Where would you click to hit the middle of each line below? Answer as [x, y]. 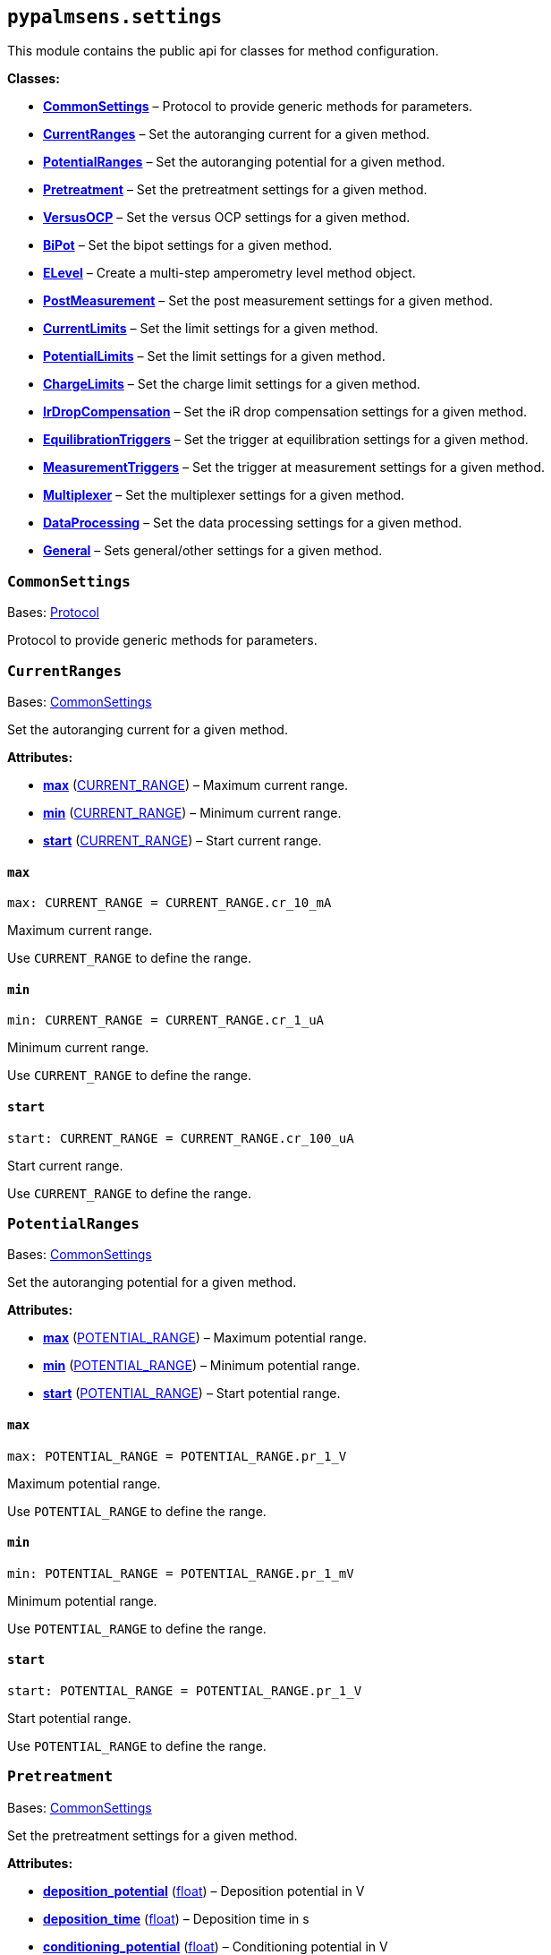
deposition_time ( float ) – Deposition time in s [176, 1918]
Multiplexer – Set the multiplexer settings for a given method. [224, 495]
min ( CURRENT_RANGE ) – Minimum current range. [192, 812]
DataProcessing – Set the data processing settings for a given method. [253, 523]
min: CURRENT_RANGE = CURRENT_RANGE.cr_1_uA [166, 1020]
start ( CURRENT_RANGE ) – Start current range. [182, 840]
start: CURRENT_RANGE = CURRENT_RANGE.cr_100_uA [181, 1138]
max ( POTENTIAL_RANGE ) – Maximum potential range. [205, 1338]
